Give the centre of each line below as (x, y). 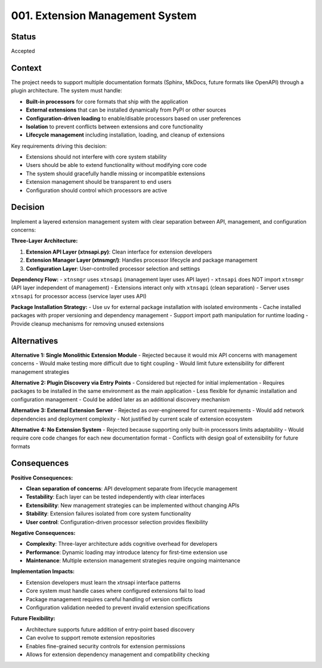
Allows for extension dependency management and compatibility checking (118, 654)
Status (24, 37)
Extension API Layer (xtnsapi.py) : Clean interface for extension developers (119, 252)
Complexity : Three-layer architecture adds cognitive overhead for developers (122, 544)
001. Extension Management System (104, 16)
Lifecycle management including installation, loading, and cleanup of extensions (125, 135)
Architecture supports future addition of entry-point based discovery (110, 629)
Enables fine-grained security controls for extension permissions (106, 646)
